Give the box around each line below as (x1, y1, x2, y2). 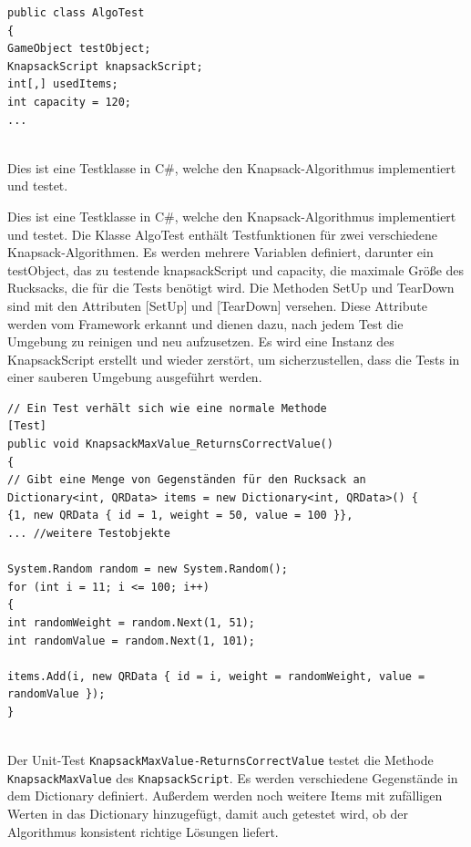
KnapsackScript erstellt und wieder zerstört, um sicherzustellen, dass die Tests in (7, 349, 460, 368)
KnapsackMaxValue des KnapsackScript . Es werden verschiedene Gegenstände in (7, 768, 458, 787)
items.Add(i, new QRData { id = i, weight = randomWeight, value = (7, 669, 425, 683)
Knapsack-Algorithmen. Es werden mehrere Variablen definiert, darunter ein (7, 243, 434, 262)
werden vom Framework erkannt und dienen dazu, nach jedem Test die (7, 314, 404, 333)
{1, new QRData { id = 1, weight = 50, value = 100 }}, (7, 509, 353, 522)
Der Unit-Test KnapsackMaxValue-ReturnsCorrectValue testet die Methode (7, 750, 434, 770)
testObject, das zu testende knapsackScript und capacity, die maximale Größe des (7, 260, 465, 279)
